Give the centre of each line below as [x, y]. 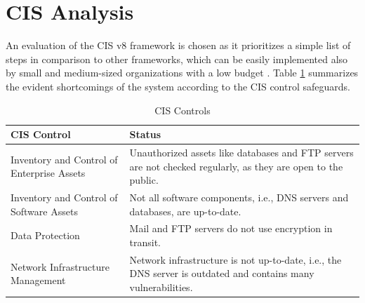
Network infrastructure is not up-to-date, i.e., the [235, 259]
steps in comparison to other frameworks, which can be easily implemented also [177, 59]
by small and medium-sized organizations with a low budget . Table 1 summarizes [182, 73]
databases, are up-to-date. [185, 211]
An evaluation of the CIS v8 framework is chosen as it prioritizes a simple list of [178, 45]
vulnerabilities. [161, 287]
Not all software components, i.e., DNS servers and [239, 197]
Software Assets [44, 211]
